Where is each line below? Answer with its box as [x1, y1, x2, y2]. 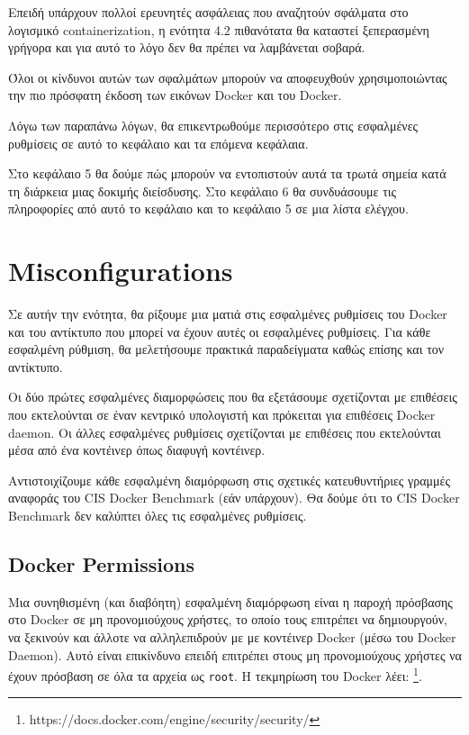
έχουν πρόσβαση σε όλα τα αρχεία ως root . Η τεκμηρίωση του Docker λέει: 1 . [8, 664, 422, 685]
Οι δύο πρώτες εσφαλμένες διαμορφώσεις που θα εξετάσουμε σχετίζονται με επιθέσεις [8, 387, 457, 406]
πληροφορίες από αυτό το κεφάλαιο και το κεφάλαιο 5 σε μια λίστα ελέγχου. [8, 199, 409, 218]
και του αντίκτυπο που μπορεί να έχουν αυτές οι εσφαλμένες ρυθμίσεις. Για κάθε [8, 322, 431, 340]
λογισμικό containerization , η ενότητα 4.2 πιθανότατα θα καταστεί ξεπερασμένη [8, 20, 429, 39]
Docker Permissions [8, 549, 194, 577]
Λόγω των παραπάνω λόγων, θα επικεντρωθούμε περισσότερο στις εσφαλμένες [8, 115, 419, 134]
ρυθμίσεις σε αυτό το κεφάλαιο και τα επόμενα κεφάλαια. [8, 133, 309, 152]
